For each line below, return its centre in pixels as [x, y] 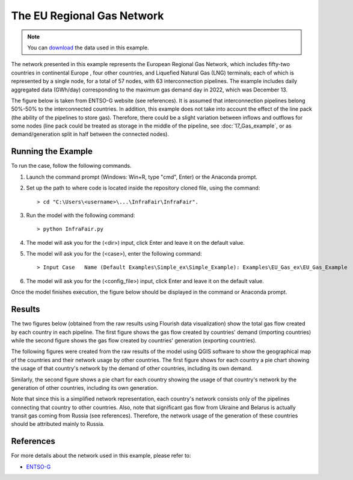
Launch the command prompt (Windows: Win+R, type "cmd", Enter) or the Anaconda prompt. [142, 177]
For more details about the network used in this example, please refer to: [101, 456]
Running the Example [52, 151]
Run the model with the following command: [81, 215]
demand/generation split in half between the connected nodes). [90, 134]
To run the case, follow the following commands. [71, 166]
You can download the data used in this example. [88, 48]
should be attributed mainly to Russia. [58, 424]
